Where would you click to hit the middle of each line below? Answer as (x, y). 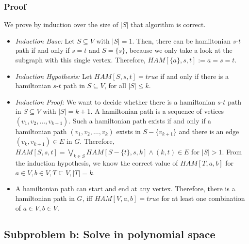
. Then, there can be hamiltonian (182, 40)
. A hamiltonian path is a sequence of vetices (157, 111)
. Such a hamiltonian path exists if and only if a (140, 120)
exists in (128, 131)
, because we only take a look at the (179, 50)
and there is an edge (209, 131)
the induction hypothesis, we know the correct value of (97, 163)
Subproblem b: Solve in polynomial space (110, 234)
